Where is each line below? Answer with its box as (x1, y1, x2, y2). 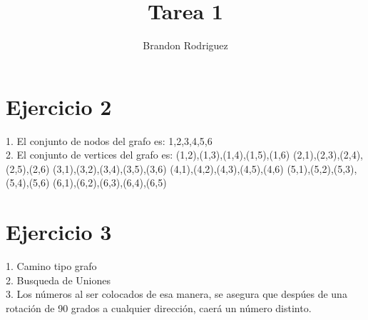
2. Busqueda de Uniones (6, 272, 111, 287)
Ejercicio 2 (6, 91, 112, 121)
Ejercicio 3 (6, 217, 112, 246)
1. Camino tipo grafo (6, 259, 97, 274)
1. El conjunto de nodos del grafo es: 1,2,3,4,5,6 (6, 133, 213, 148)
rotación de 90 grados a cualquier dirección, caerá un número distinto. (6, 300, 312, 315)
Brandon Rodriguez (143, 38, 228, 53)
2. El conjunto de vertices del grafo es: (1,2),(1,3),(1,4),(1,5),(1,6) (6, 147, 290, 162)
